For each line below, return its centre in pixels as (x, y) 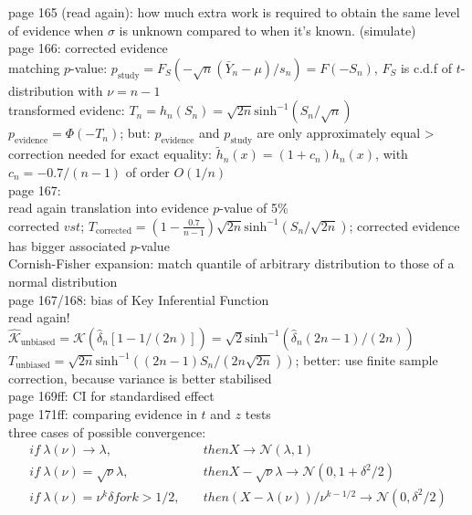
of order (147, 171)
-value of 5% (254, 208)
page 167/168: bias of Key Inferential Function (139, 299)
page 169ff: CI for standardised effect (111, 396)
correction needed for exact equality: (110, 154)
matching (34, 67)
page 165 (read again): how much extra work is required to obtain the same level (234, 12)
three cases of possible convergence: (107, 431)
